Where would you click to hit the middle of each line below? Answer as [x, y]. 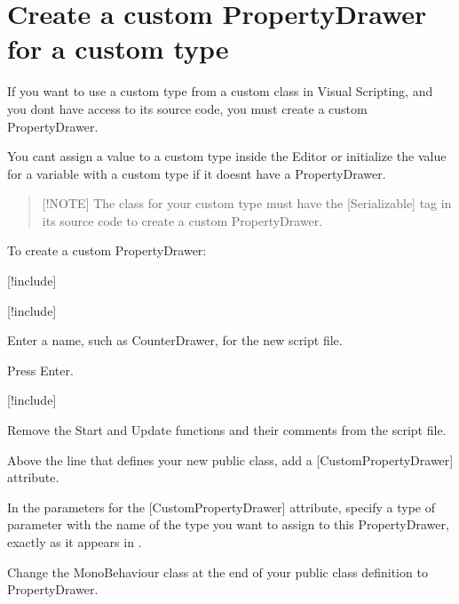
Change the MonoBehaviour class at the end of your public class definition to [218, 572]
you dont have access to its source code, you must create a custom [187, 108]
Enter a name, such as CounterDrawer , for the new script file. [175, 340]
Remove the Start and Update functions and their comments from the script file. [227, 430]
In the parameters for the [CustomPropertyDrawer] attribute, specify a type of [222, 507]
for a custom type [118, 48]
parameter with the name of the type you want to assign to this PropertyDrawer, [228, 524]
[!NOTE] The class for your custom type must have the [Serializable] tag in [247, 203]
